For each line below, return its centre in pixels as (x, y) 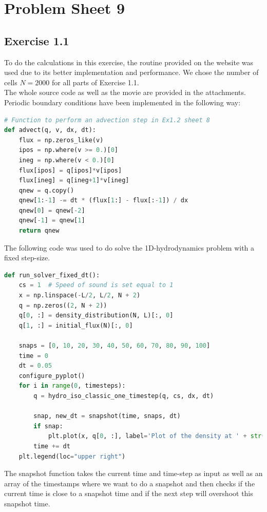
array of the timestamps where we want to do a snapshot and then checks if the (130, 483)
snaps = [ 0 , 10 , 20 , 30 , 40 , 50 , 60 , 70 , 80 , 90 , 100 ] (115, 346)
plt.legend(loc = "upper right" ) (72, 456)
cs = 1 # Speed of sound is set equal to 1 (96, 285)
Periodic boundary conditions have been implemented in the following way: (122, 102)
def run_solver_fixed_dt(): (52, 275)
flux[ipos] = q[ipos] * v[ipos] (70, 170)
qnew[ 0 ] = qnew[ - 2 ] (52, 210)
